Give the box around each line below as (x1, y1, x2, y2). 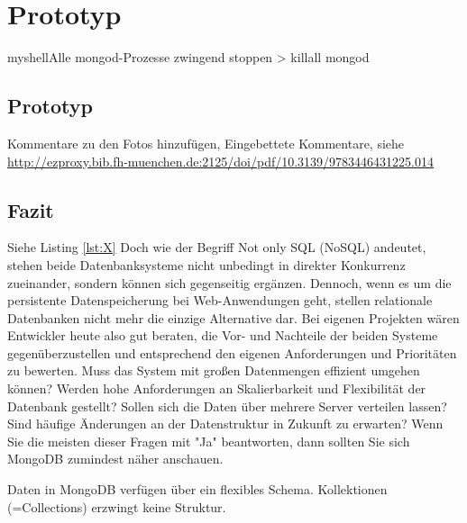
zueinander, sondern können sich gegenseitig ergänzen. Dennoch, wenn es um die (7, 273, 452, 292)
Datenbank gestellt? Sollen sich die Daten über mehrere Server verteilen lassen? (7, 396, 447, 415)
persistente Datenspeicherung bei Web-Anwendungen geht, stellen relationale (7, 291, 433, 310)
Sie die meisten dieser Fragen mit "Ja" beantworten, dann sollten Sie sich (7, 431, 410, 450)
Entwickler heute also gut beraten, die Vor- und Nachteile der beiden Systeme (7, 326, 438, 345)
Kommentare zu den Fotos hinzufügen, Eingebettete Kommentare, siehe (7, 133, 405, 152)
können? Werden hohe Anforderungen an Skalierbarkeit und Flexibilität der (7, 379, 426, 398)
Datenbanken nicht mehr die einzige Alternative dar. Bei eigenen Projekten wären (7, 308, 460, 327)
